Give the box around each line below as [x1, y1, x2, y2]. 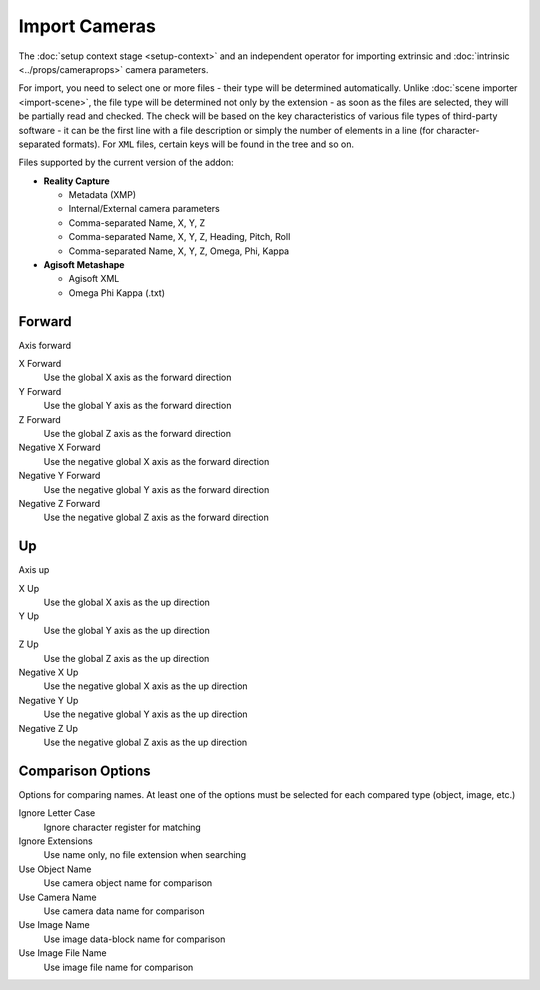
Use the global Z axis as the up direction [43, 652, 210, 664]
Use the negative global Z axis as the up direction [43, 736, 248, 748]
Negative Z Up [18, 722, 79, 734]
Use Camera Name [18, 891, 97, 903]
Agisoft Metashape [43, 259, 125, 271]
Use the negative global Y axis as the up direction [43, 708, 249, 720]
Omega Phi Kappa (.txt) [68, 286, 165, 299]
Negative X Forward [18, 441, 101, 454]
